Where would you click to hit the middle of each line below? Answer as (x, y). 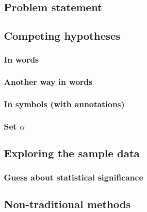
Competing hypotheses (62, 36)
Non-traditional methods (67, 204)
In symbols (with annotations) (64, 104)
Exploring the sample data (72, 153)
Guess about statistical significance (74, 177)
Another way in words (48, 82)
